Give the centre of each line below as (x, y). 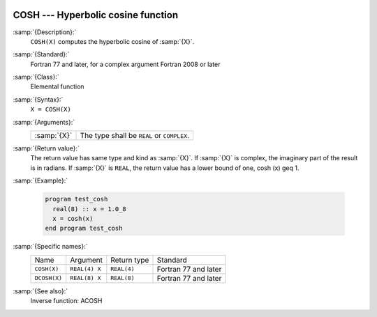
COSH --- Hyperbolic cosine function (96, 15)
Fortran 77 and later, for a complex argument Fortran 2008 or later (125, 64)
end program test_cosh (84, 229)
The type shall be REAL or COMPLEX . (135, 136)
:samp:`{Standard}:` (41, 54)
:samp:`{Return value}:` (46, 148)
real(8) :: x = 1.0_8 (90, 209)
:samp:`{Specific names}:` (50, 247)
